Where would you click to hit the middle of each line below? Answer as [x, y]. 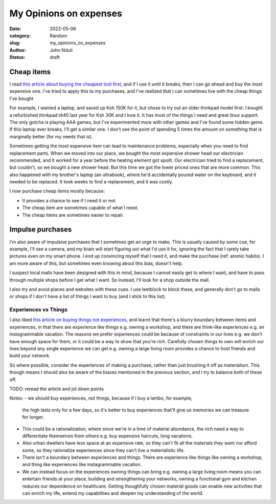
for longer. [33, 417]
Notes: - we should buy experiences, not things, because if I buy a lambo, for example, [101, 398]
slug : [15, 43]
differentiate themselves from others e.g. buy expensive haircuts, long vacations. [107, 436]
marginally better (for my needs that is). [51, 136]
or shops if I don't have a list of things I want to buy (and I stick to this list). [88, 297]
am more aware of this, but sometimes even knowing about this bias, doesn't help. [96, 263]
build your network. [30, 355]
